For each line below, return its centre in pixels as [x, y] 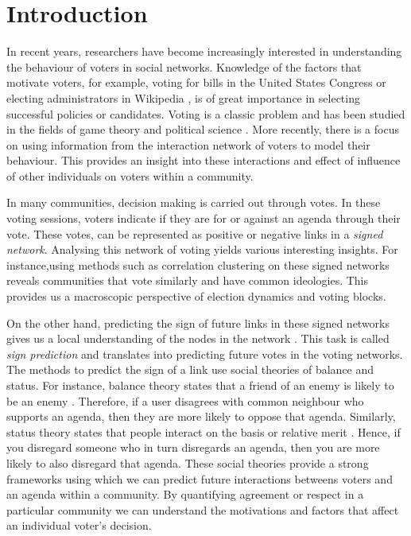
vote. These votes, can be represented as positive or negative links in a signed [195, 233]
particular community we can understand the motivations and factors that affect [203, 509]
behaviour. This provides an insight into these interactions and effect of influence [204, 160]
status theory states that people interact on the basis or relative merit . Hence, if [204, 431]
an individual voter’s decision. [79, 525]
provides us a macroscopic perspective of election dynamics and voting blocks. [196, 296]
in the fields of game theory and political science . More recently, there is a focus [203, 129]
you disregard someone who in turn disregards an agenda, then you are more [193, 447]
